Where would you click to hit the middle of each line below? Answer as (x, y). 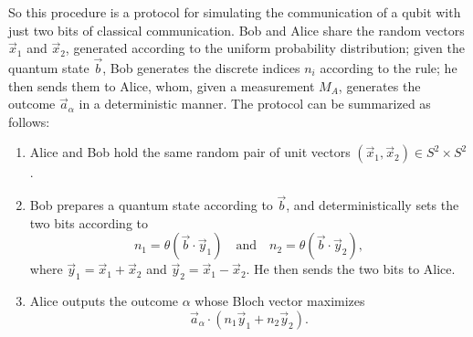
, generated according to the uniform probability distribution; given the (265, 48)
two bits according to (89, 222)
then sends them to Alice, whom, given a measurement (162, 85)
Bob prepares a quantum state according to (151, 205)
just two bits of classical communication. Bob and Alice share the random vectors (236, 30)
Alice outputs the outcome (104, 301)
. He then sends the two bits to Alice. (351, 269)
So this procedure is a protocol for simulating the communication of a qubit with (235, 12)
